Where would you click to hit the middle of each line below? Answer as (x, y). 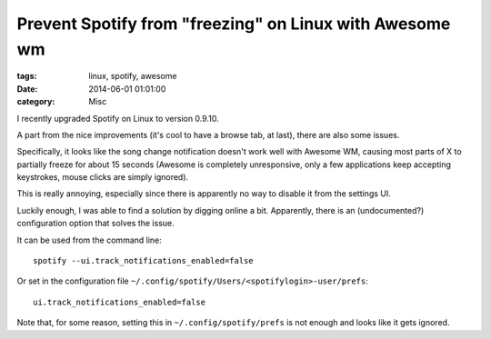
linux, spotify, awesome (133, 76)
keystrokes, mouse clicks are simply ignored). (103, 177)
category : (36, 102)
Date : (27, 89)
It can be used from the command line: (90, 240)
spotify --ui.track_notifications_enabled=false (143, 261)
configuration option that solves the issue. (95, 224)
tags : (27, 76)
